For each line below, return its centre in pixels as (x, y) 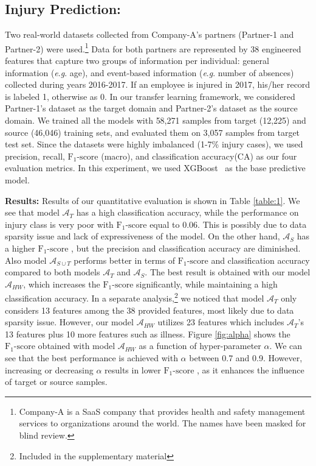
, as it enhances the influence (251, 369)
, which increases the (62, 284)
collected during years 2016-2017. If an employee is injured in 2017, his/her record (158, 84)
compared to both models (53, 272)
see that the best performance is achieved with (91, 357)
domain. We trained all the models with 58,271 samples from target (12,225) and (156, 120)
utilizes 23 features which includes (221, 322)
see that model (32, 212)
